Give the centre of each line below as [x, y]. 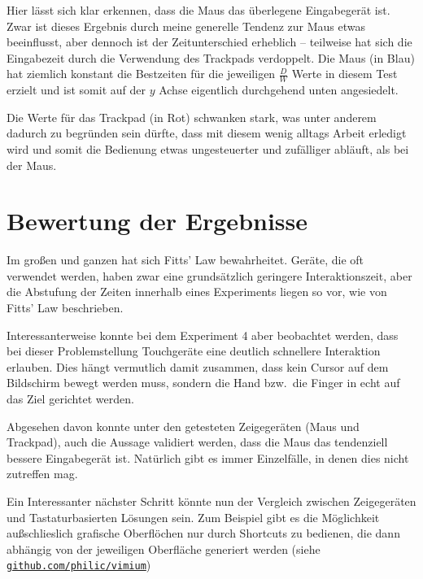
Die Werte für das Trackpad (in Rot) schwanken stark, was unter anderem [192, 117]
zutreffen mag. [42, 474]
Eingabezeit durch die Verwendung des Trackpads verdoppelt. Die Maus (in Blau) [211, 57]
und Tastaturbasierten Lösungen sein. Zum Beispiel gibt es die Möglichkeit [193, 517]
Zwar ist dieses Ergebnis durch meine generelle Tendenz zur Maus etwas [186, 26]
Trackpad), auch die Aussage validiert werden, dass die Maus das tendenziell [197, 442]
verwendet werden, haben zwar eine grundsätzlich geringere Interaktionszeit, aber [209, 275]
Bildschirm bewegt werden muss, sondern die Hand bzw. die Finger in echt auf [203, 383]
